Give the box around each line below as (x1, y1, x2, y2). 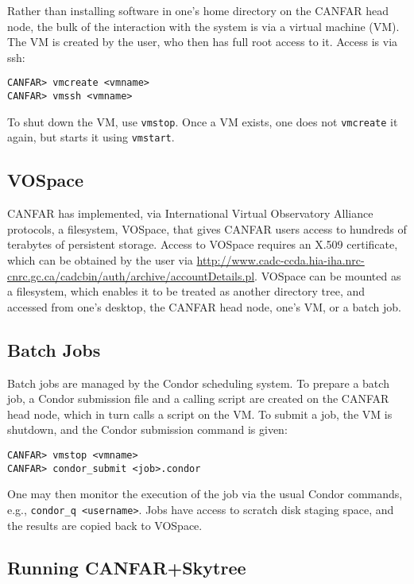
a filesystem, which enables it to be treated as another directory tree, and (7, 283, 366, 300)
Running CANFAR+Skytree (7, 555, 246, 580)
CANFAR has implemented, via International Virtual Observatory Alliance (7, 205, 373, 222)
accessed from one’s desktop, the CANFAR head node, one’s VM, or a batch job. (7, 298, 401, 315)
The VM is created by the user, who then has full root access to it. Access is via (7, 33, 398, 50)
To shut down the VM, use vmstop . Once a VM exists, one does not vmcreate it (7, 113, 398, 130)
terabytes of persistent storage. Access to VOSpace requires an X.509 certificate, (7, 236, 398, 253)
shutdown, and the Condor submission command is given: (7, 421, 288, 438)
